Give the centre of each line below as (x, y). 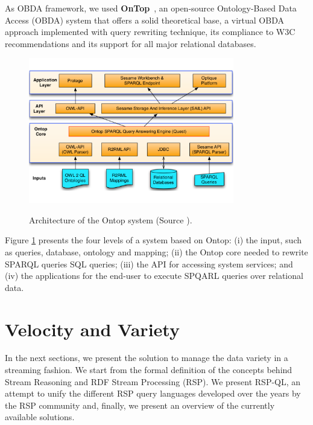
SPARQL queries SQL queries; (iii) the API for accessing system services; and (149, 264)
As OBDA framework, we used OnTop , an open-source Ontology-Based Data (151, 8)
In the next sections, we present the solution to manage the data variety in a (147, 358)
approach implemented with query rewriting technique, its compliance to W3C (150, 32)
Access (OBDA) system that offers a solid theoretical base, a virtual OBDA (144, 20)
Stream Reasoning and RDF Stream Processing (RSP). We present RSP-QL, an (153, 381)
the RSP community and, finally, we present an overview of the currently (140, 405)
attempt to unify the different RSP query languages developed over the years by (153, 393)
